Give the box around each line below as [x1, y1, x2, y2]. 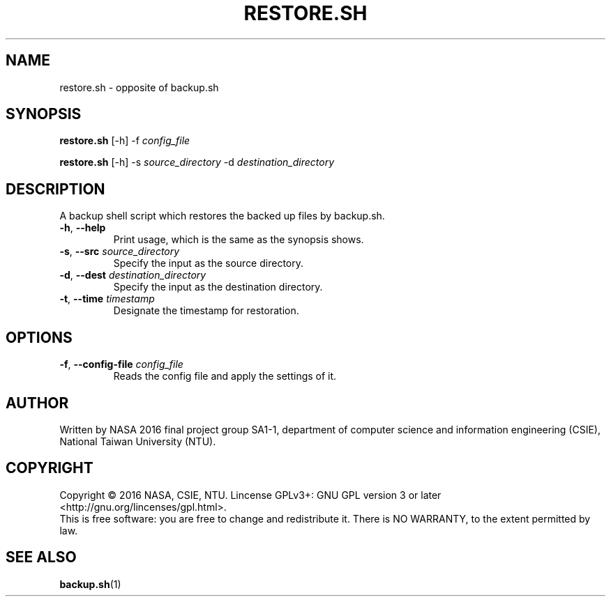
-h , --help [59, 222, 106, 234]
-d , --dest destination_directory [59, 269, 206, 281]
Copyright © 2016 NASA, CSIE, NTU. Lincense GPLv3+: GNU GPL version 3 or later [59, 488, 442, 501]
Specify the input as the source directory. [113, 257, 303, 270]
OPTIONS [6, 328, 73, 346]
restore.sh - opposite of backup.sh [59, 81, 219, 93]
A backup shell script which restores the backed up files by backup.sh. [59, 210, 385, 222]
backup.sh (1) [59, 578, 121, 590]
